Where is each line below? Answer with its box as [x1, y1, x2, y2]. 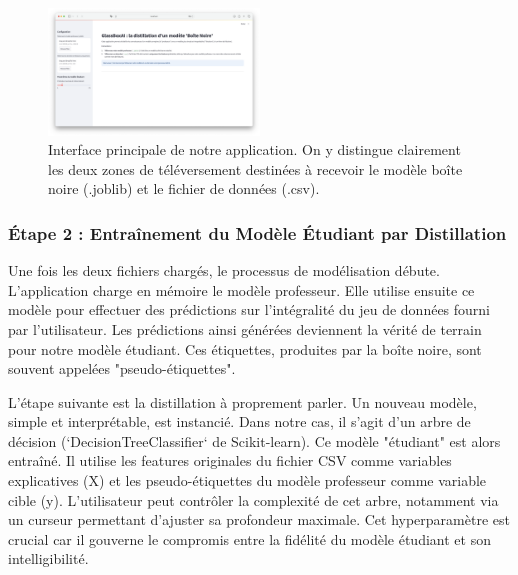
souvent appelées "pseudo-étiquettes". [8, 358, 236, 379]
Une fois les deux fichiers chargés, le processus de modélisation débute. [8, 260, 440, 281]
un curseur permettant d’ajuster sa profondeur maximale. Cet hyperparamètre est [8, 509, 510, 530]
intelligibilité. [8, 548, 89, 569]
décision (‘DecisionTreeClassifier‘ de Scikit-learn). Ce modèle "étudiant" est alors [8, 430, 501, 451]
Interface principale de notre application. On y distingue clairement [48, 139, 461, 160]
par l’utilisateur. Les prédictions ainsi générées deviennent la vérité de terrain [8, 318, 482, 339]
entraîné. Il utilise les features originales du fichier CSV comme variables [8, 450, 452, 471]
